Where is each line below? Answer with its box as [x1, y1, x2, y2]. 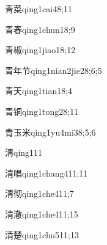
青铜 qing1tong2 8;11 [5, 104, 79, 117]
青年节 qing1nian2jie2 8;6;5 [5, 64, 102, 76]
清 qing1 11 [5, 146, 43, 159]
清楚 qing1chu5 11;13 [5, 228, 79, 241]
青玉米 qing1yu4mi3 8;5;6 [5, 125, 96, 138]
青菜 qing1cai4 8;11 [5, 2, 73, 15]
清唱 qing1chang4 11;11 [5, 166, 88, 179]
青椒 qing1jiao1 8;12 [5, 43, 76, 56]
